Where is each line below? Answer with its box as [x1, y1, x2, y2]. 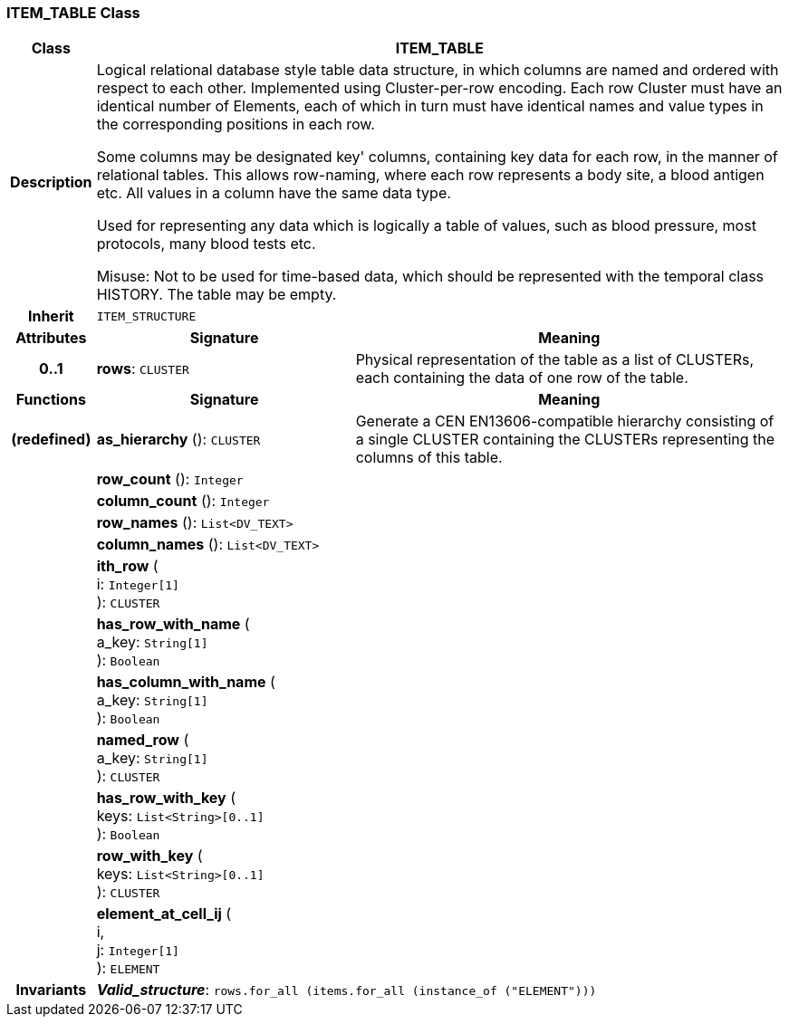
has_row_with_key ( [96, 789, 236, 808]
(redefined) [11, 430, 91, 449]
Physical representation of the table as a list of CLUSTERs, [355, 350, 755, 369]
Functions [15, 390, 86, 409]
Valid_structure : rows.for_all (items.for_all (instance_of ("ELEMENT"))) [96, 981, 597, 1000]
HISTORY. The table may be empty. [96, 285, 337, 304]
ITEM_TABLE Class [6, 4, 140, 22]
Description [10, 173, 92, 192]
